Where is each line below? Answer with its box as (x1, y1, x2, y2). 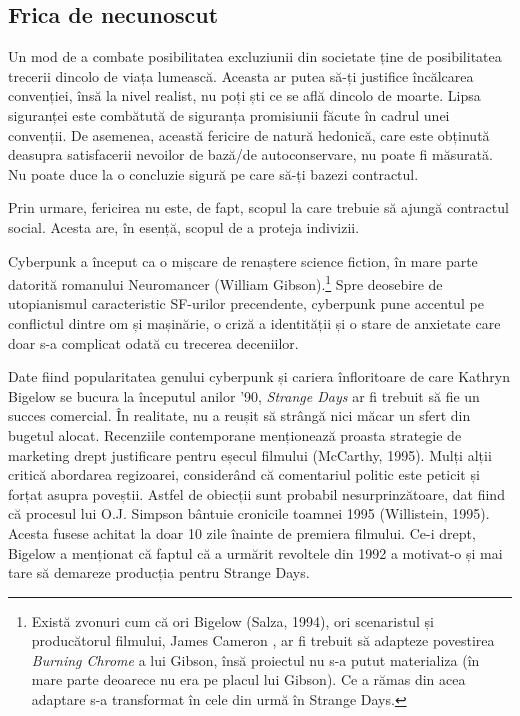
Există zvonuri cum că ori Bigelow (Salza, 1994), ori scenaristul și (31, 610, 434, 631)
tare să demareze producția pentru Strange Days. (8, 562, 310, 583)
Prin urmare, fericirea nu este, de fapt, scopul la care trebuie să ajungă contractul (8, 197, 509, 218)
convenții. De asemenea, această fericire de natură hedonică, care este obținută (8, 124, 490, 145)
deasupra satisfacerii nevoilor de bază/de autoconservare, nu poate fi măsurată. (8, 144, 493, 165)
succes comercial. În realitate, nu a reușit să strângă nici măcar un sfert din (8, 405, 471, 426)
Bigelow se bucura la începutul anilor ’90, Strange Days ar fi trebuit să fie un (8, 385, 480, 406)
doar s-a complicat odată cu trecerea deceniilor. (8, 332, 299, 353)
